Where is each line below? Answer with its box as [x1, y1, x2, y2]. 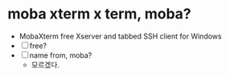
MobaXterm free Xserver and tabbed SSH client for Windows [18, 31, 222, 41]
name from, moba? [29, 50, 92, 60]
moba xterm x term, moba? [7, 5, 192, 23]
